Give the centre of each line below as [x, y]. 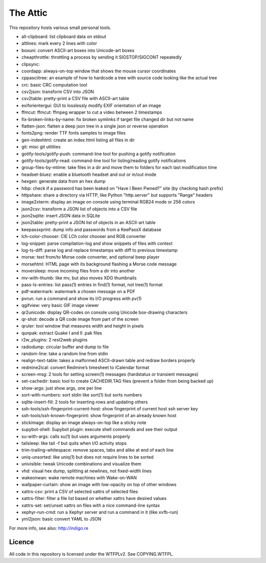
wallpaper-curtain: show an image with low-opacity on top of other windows [99, 485]
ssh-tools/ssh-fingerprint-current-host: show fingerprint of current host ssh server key [110, 409]
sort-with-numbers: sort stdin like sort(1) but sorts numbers [82, 395]
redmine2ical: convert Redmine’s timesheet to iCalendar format [85, 367]
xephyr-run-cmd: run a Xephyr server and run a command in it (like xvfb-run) [100, 512]
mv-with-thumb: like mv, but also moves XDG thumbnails [79, 278]
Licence [22, 542]
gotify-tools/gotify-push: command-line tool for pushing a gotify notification [99, 154]
